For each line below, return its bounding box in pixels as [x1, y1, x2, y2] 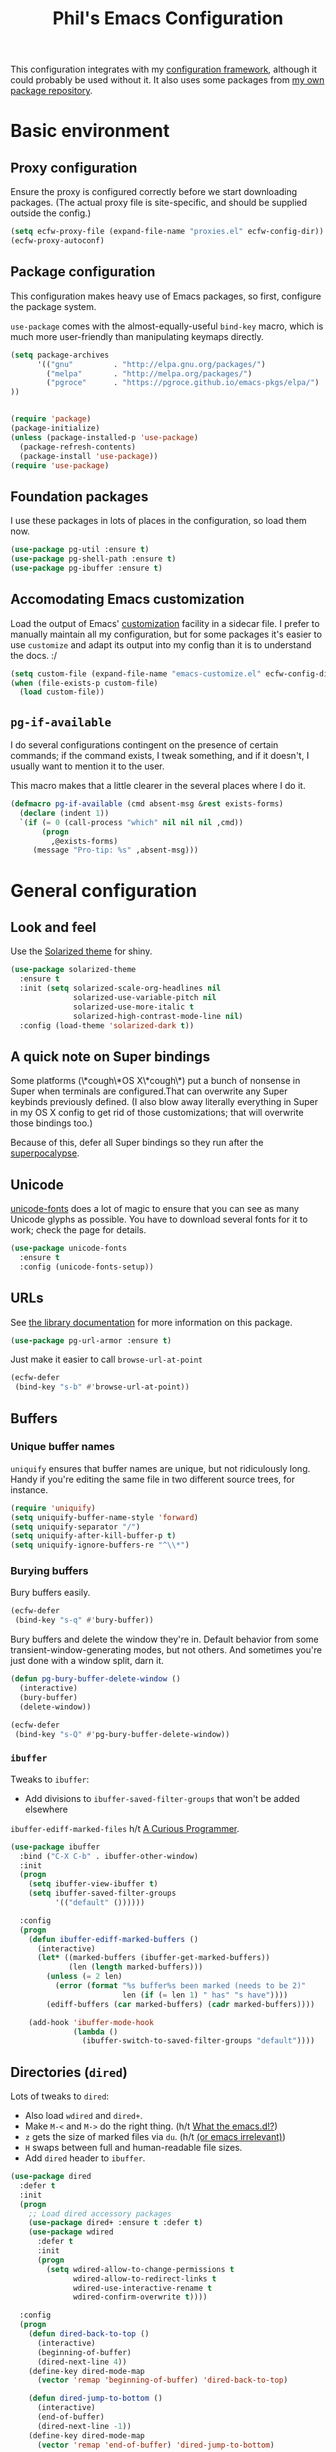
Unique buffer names [10, 1440, 115, 1454]
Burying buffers [10, 1564, 89, 1578]
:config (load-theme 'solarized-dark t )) [19, 1020, 195, 1031]
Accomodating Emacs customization [10, 591, 245, 608]
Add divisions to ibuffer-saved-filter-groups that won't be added [24, 1792, 300, 1804]
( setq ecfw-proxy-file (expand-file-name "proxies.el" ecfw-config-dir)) [10, 227, 325, 237]
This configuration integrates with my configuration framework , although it [10, 63, 318, 76]
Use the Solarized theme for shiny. [10, 945, 153, 957]
